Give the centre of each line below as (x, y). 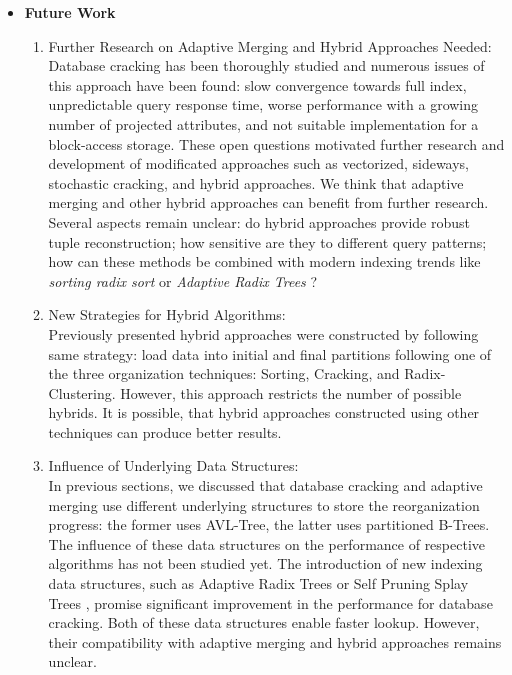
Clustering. (82, 392)
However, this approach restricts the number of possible (291, 392)
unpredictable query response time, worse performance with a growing (263, 104)
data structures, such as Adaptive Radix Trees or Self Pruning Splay (258, 583)
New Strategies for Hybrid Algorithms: (167, 314)
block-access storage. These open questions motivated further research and (276, 143)
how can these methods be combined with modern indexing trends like (264, 261)
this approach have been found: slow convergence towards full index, (257, 84)
